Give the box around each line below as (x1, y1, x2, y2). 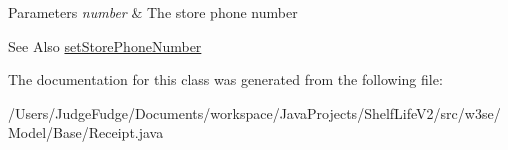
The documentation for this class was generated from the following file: (8, 69, 443, 90)
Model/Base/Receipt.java (8, 122, 164, 143)
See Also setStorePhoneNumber (8, 35, 202, 56)
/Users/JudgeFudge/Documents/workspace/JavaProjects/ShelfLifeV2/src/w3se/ (8, 102, 501, 123)
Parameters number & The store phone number (8, 2, 298, 22)
